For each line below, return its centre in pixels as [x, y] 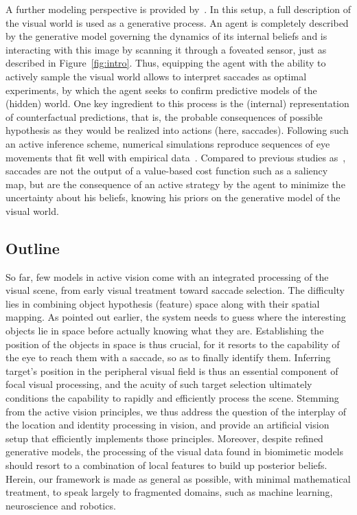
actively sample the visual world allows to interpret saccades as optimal [156, 76]
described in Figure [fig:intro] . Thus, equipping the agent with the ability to [166, 63]
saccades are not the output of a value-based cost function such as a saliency [167, 171]
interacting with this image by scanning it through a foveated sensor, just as [166, 49]
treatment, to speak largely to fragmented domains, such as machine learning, [169, 492]
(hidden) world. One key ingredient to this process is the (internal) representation [177, 103]
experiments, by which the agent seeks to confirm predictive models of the [161, 90]
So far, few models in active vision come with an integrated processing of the [167, 276]
